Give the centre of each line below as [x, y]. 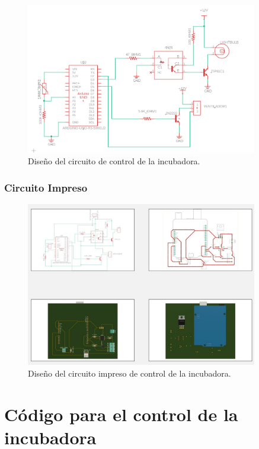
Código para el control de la [121, 414]
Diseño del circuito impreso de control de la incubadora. [129, 373]
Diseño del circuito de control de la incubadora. [114, 161]
